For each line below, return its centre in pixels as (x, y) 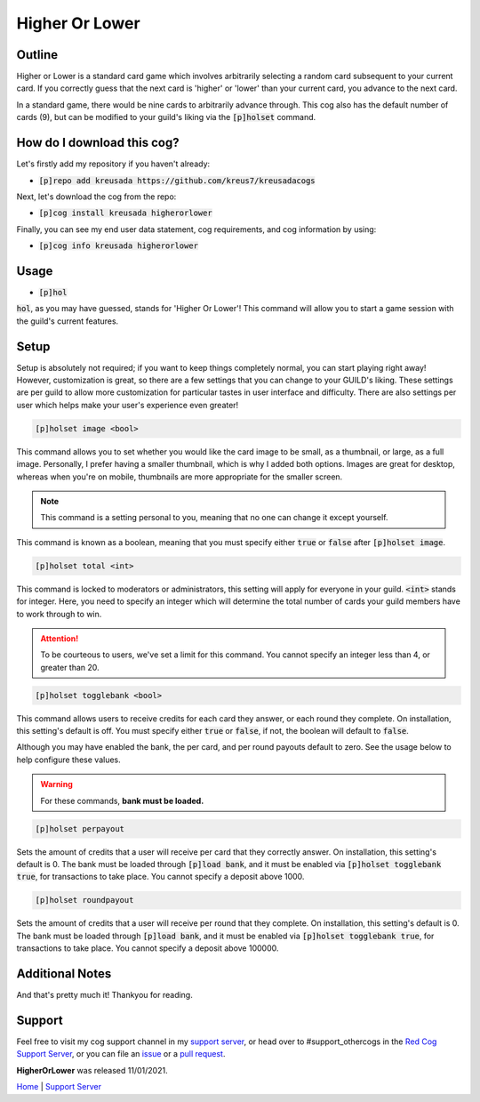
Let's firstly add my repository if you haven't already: (113, 164)
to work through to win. (59, 614)
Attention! (60, 638)
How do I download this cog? (98, 143)
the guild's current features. (68, 321)
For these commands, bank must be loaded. (122, 800)
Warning (56, 784)
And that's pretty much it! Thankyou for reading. (104, 995)
